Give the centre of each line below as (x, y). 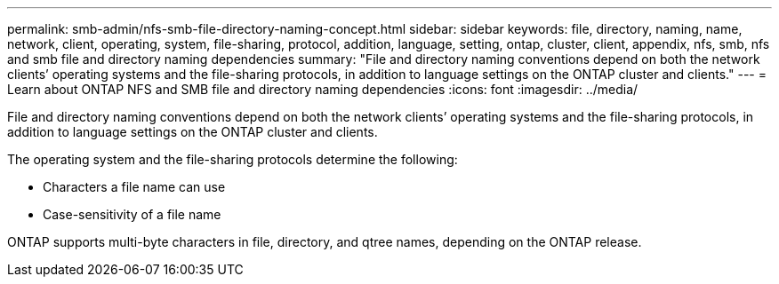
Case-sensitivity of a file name (132, 214)
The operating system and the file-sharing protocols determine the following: (233, 159)
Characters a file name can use (134, 187)
